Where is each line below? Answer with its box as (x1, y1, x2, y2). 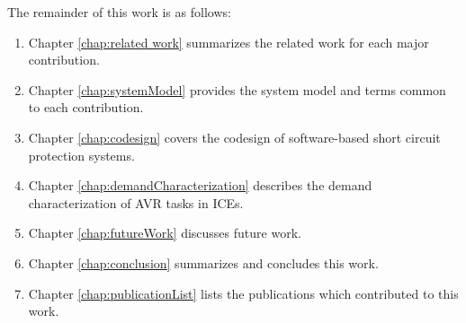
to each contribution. (28, 98, 144, 117)
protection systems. (28, 145, 135, 164)
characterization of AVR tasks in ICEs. (28, 193, 244, 212)
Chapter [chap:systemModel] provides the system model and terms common (28, 80, 446, 99)
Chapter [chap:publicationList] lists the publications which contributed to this (28, 284, 459, 302)
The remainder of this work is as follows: (7, 3, 231, 21)
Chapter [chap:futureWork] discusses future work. (28, 223, 301, 242)
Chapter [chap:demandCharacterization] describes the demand (28, 176, 372, 195)
